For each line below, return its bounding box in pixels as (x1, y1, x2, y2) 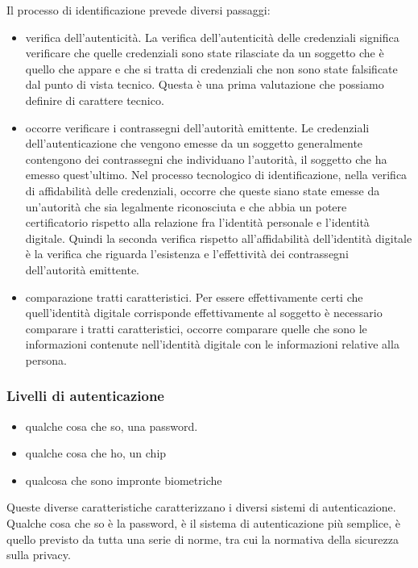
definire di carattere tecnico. (25, 91, 164, 108)
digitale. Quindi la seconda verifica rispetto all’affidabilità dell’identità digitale (25, 229, 412, 246)
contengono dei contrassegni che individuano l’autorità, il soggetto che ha (25, 150, 387, 167)
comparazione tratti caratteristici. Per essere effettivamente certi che (25, 288, 363, 305)
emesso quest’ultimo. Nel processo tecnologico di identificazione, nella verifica (25, 166, 408, 183)
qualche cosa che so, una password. (25, 417, 198, 434)
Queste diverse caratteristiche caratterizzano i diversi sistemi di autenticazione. (6, 499, 396, 516)
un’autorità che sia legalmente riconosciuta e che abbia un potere (25, 198, 347, 215)
